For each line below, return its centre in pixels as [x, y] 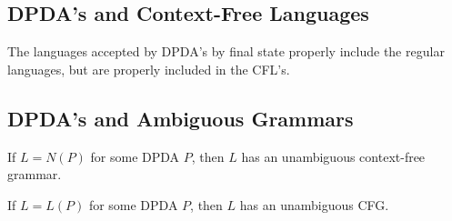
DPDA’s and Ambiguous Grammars [181, 118]
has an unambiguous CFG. [314, 204]
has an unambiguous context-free [333, 156]
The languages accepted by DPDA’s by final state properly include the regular [226, 51]
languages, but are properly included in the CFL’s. [149, 69]
